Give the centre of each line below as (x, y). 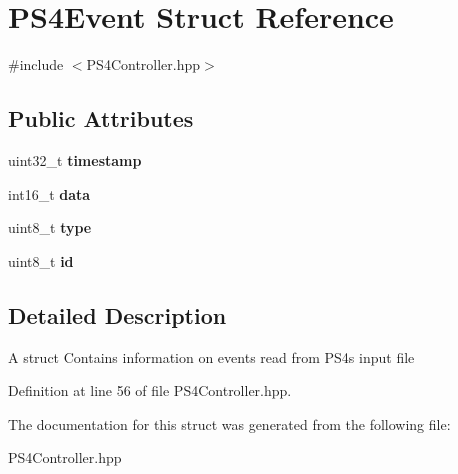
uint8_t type (50, 227)
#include (36, 64)
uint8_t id (41, 260)
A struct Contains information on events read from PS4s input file (211, 356)
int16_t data (49, 193)
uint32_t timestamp (75, 159)
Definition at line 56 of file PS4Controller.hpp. (150, 390)
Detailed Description (117, 314)
